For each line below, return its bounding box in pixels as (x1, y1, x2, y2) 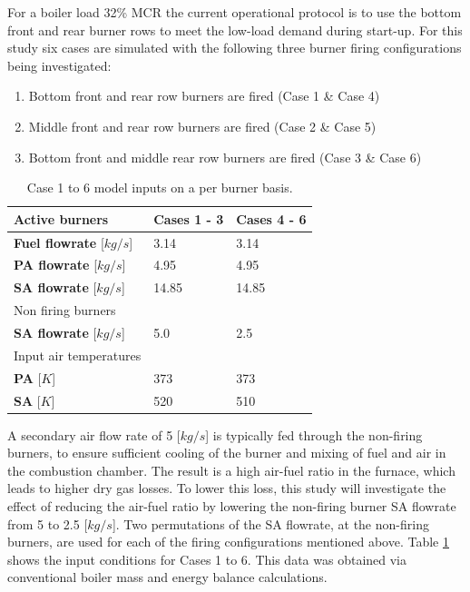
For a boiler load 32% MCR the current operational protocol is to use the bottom (7, 3, 462, 21)
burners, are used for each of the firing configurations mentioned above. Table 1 (7, 532, 449, 551)
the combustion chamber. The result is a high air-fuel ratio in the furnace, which (7, 460, 455, 479)
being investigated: (7, 55, 112, 74)
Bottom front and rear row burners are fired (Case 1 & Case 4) (28, 86, 380, 105)
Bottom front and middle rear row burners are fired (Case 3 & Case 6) (28, 147, 422, 166)
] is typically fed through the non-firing (205, 425, 423, 444)
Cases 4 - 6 (236, 209, 307, 228)
